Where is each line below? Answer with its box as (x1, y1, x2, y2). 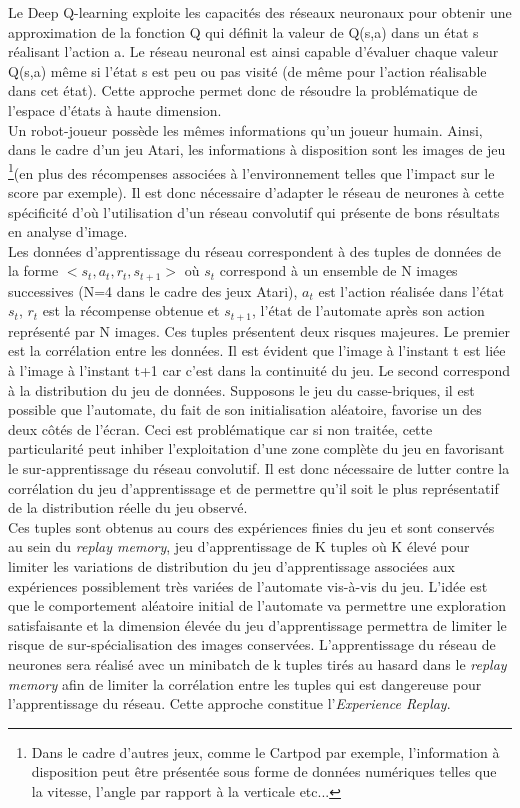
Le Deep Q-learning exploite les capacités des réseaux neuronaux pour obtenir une (8, 2, 512, 22)
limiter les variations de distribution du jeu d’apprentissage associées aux (8, 556, 455, 576)
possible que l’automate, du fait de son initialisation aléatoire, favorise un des (8, 399, 482, 420)
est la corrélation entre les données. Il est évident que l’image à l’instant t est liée (8, 340, 506, 361)
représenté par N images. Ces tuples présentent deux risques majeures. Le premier (8, 320, 510, 341)
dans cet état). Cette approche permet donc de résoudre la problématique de (8, 80, 478, 101)
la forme (8, 260, 59, 281)
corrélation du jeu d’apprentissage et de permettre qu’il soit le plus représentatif (8, 477, 499, 498)
